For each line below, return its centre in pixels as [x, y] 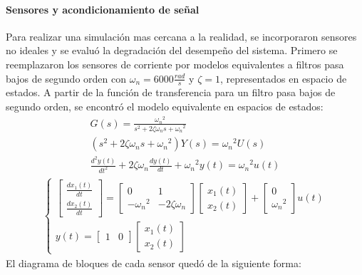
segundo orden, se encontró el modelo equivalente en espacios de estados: [165, 106]
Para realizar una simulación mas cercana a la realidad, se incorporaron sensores [181, 36]
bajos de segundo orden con [66, 78]
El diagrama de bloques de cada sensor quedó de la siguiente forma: [154, 263]
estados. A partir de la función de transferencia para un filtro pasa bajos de [171, 92]
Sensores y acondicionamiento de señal [103, 9]
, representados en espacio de [283, 78]
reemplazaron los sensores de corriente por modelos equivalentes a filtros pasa [175, 64]
